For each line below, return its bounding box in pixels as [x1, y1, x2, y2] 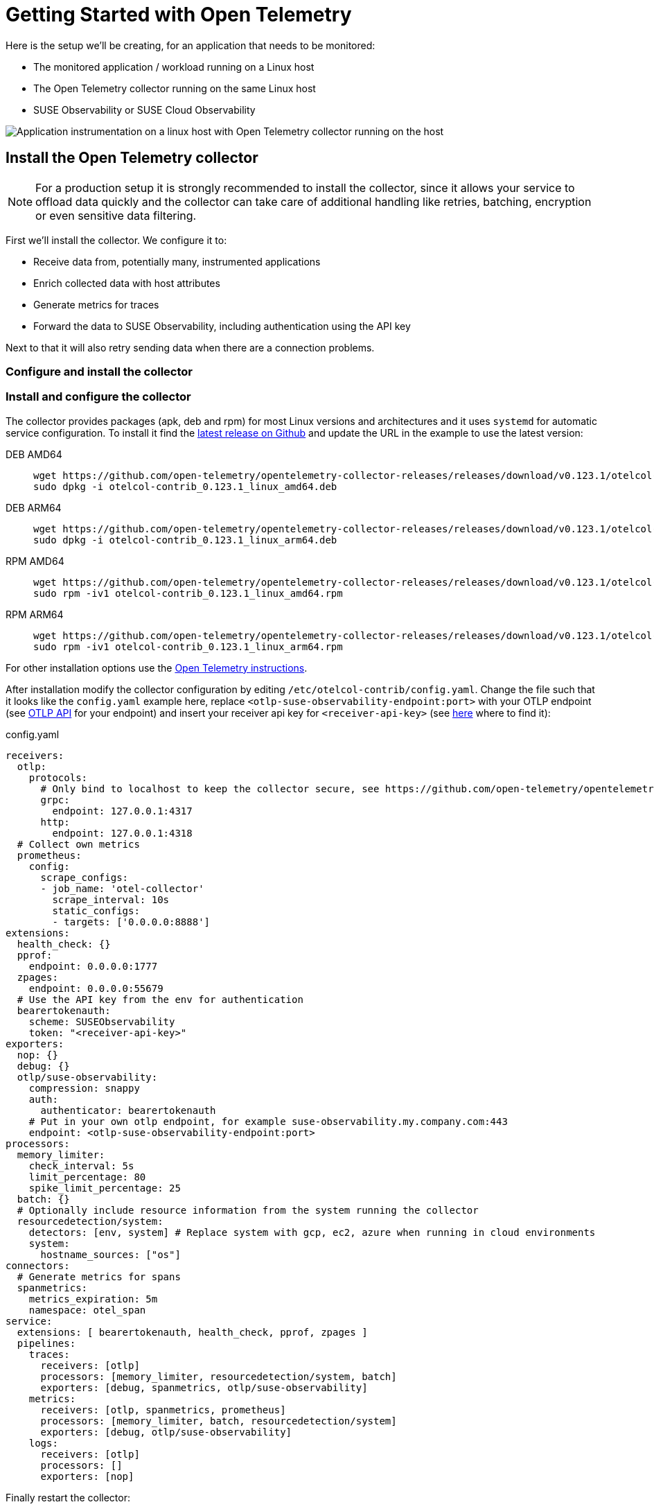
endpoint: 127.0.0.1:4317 [52, 805, 193, 817]
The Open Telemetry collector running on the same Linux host [33, 82, 316, 94]
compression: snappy [28, 1082, 140, 1094]
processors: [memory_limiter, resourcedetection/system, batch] [40, 1370, 397, 1382]
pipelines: [17, 1337, 76, 1349]
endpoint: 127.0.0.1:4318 [52, 827, 193, 839]
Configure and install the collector [6, 364, 193, 378]
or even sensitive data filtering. [35, 208, 197, 223]
